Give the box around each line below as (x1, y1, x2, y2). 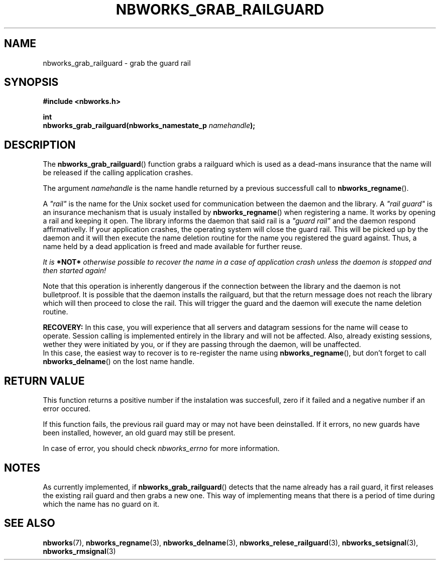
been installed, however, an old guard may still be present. (43, 428, 236, 437)
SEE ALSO (4, 517, 55, 530)
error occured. (43, 404, 91, 413)
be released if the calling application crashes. (43, 168, 193, 177)
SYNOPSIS (4, 76, 59, 89)
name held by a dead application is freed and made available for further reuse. (43, 242, 302, 251)
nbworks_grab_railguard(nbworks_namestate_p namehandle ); (43, 121, 256, 130)
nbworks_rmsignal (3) (43, 546, 116, 555)
